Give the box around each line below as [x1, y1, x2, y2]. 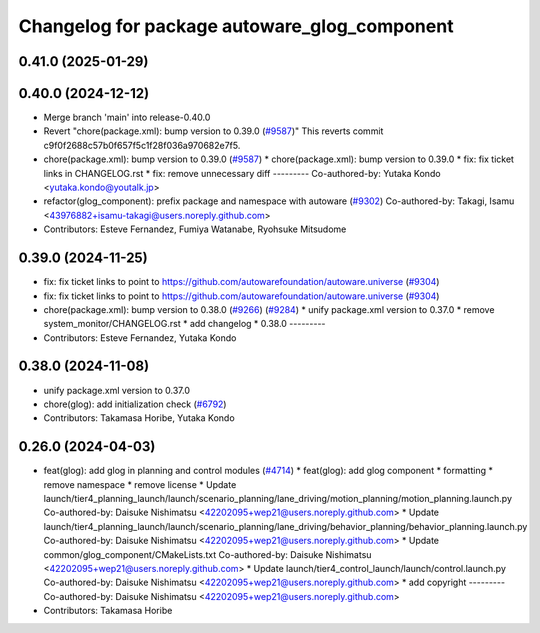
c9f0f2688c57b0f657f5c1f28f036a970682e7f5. [43, 139, 241, 151]
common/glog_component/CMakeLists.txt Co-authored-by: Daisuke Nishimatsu [43, 548, 372, 560]
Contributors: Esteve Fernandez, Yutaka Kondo [43, 331, 237, 344]
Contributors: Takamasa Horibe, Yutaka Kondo [43, 412, 235, 424]
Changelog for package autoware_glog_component [18, 15, 454, 37]
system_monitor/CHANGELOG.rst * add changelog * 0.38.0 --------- [43, 318, 326, 330]
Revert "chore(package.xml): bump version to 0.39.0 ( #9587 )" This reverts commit [43, 125, 384, 137]
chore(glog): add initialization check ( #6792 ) [43, 398, 227, 410]
